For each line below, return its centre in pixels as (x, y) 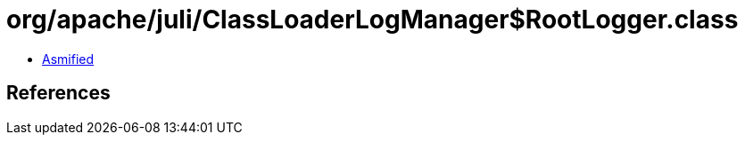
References (58, 93)
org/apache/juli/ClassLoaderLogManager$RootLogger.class (372, 20)
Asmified (68, 59)
